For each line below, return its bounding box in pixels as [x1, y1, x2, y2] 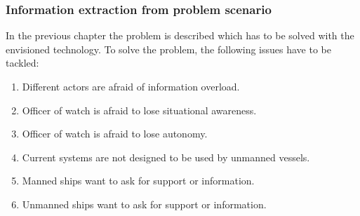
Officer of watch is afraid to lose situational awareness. [22, 102, 257, 117]
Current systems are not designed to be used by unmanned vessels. [22, 149, 310, 164]
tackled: [6, 55, 39, 70]
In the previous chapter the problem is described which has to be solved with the [6, 28, 354, 43]
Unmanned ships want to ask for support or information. [22, 196, 267, 211]
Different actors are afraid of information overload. [22, 79, 240, 93]
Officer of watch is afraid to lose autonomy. [22, 126, 208, 141]
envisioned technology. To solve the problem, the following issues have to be [6, 41, 331, 56]
